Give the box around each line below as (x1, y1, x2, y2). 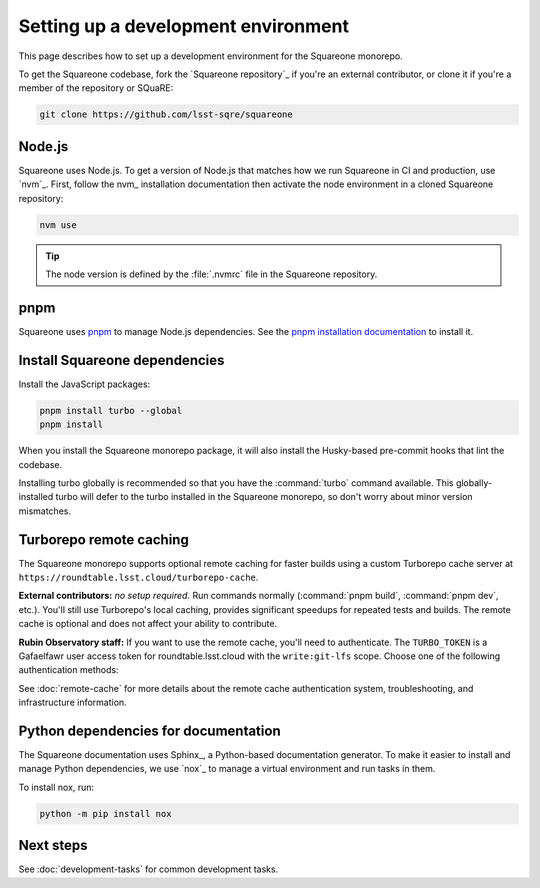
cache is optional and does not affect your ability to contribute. (18, 618, 278, 630)
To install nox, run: (18, 781, 95, 793)
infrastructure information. (18, 696, 127, 709)
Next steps (18, 837, 88, 854)
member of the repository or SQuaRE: (18, 82, 174, 94)
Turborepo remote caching (18, 531, 189, 548)
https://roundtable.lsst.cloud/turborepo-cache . (18, 571, 259, 583)
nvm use (39, 219, 77, 230)
